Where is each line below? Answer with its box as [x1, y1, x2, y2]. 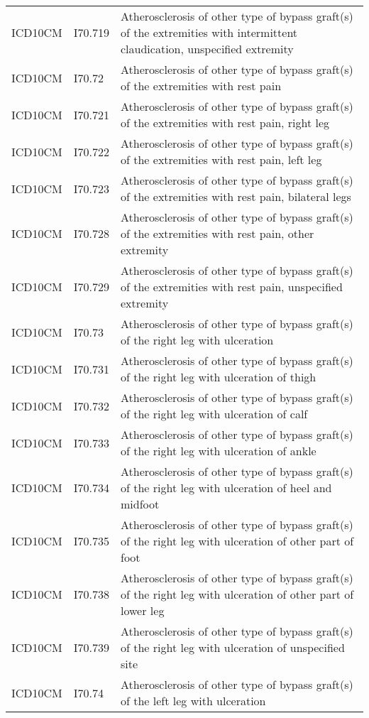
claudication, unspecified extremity [121, 40, 294, 57]
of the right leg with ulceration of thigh [121, 369, 316, 385]
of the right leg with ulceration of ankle [121, 442, 316, 459]
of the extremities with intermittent [121, 24, 298, 40]
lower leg [121, 602, 165, 619]
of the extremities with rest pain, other [121, 225, 314, 241]
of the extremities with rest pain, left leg [121, 151, 322, 168]
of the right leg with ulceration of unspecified [121, 639, 345, 656]
